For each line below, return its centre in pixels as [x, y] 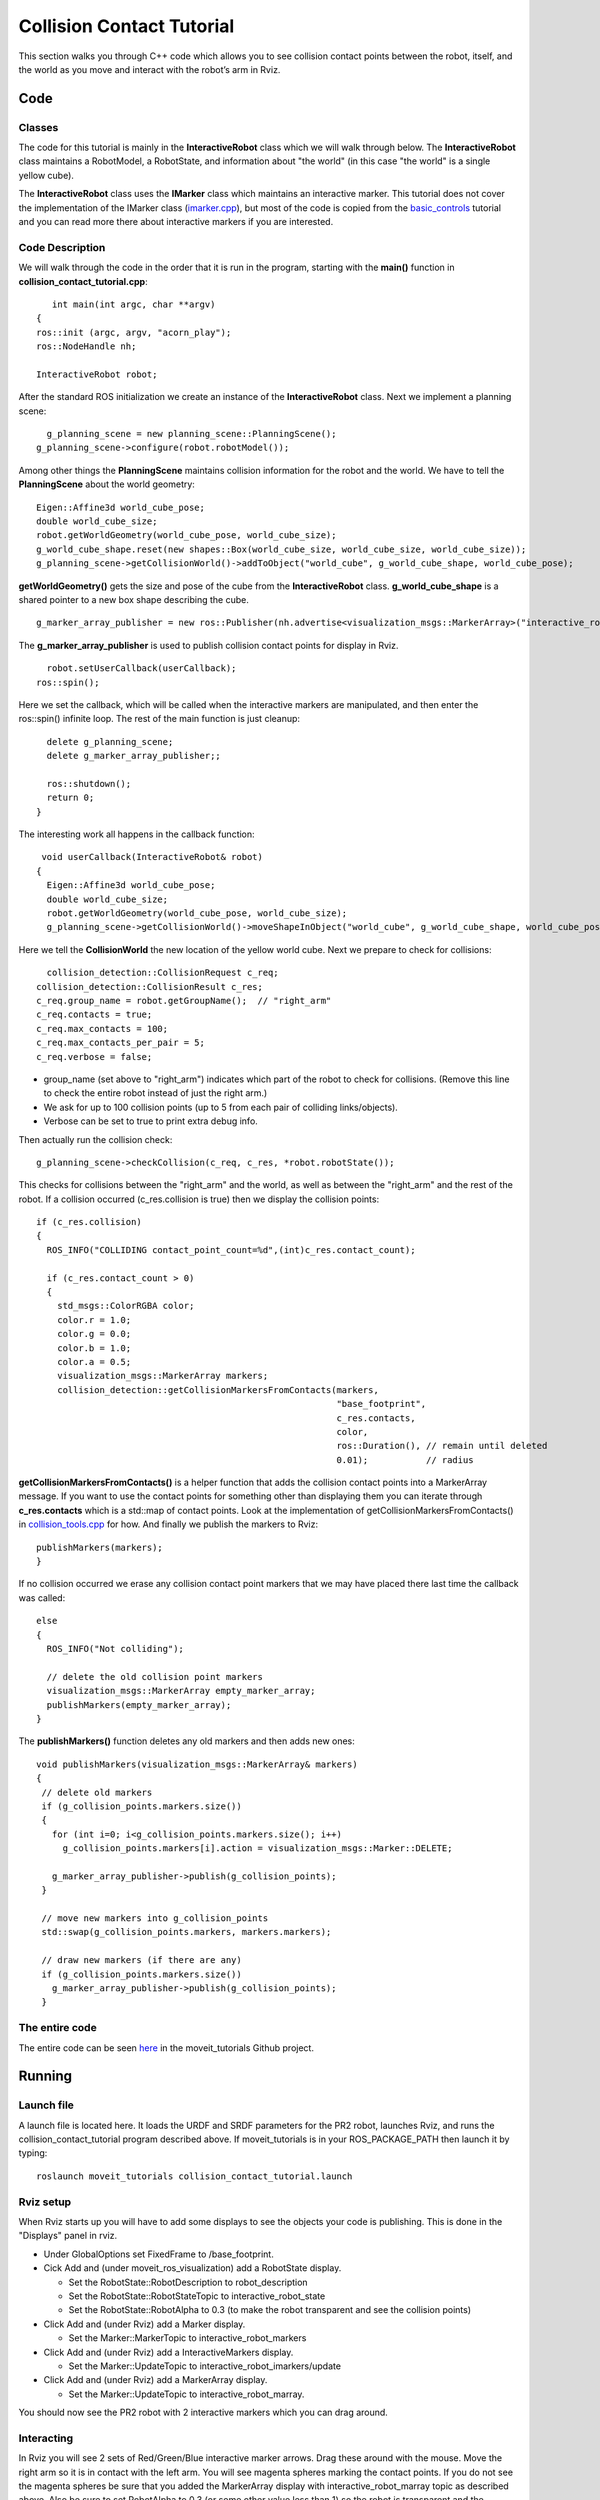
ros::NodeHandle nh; [86, 346]
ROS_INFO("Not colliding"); [115, 1648]
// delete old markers [97, 1792]
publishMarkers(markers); [100, 1547]
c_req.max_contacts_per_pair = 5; [120, 1043]
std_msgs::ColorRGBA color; [125, 1306]
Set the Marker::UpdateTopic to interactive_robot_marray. [186, 2394]
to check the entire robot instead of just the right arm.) [155, 1093]
